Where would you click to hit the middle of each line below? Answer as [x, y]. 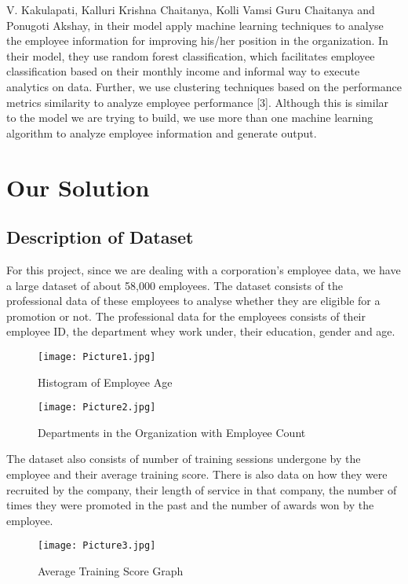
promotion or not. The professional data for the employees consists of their [186, 316]
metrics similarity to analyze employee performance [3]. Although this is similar [198, 102]
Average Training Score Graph [111, 571]
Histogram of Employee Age [105, 382]
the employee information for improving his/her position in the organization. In [197, 40]
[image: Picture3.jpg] [97, 546]
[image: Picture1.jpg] [97, 356]
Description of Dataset [100, 237]
